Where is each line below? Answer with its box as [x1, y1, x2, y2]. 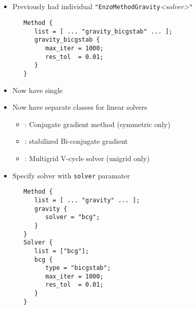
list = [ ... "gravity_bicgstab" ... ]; [34, 27, 173, 35]
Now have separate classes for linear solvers [12, 102, 147, 112]
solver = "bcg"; [45, 213, 100, 221]
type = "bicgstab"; [45, 264, 111, 272]
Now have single [12, 84, 63, 95]
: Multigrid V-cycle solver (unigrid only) [24, 153, 150, 164]
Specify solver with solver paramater [12, 170, 130, 180]
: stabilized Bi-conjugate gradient [24, 136, 128, 146]
